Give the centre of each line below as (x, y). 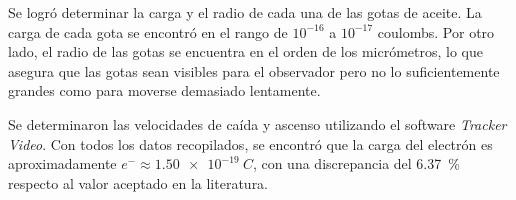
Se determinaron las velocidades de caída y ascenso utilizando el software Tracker (257, 123)
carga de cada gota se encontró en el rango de (148, 31)
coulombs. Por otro (436, 31)
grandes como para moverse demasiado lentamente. (164, 90)
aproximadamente (62, 163)
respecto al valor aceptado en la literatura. (138, 182)
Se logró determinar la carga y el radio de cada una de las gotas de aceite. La (245, 12)
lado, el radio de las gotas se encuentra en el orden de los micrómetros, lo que (245, 51)
